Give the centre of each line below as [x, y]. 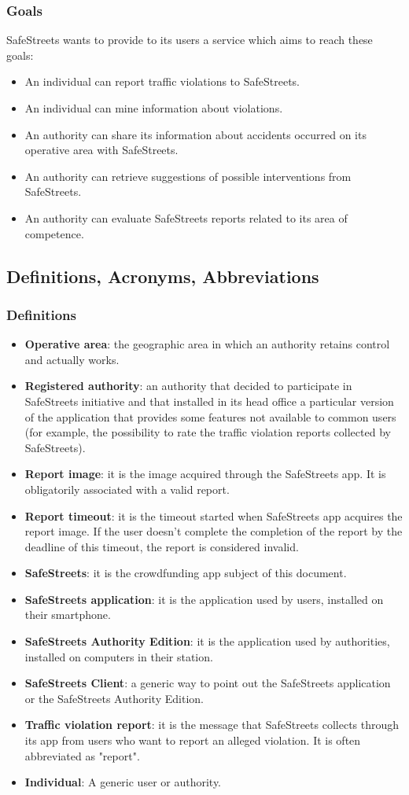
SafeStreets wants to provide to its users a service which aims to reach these [190, 40]
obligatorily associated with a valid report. [127, 489]
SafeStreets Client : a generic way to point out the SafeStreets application [208, 683]
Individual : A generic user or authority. [123, 782]
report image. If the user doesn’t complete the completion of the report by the [214, 531]
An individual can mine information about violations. [154, 108]
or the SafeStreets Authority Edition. [114, 698]
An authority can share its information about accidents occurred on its [195, 134]
